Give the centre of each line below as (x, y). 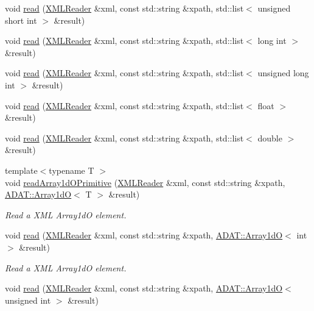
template (21, 170)
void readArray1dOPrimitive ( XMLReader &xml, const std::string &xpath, (145, 182)
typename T (72, 170)
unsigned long (283, 73)
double (270, 138)
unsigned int (28, 300)
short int (21, 20)
